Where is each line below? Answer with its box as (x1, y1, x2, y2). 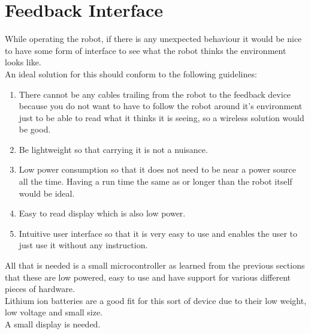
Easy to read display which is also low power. (19, 207, 186, 219)
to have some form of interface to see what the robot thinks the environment (5, 44, 286, 56)
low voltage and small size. (5, 306, 103, 318)
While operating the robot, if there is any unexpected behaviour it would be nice (5, 32, 302, 45)
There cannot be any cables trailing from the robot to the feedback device (19, 88, 291, 100)
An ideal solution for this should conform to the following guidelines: (5, 67, 257, 80)
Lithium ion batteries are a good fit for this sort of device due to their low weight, (5, 294, 307, 306)
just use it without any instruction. (19, 239, 148, 251)
